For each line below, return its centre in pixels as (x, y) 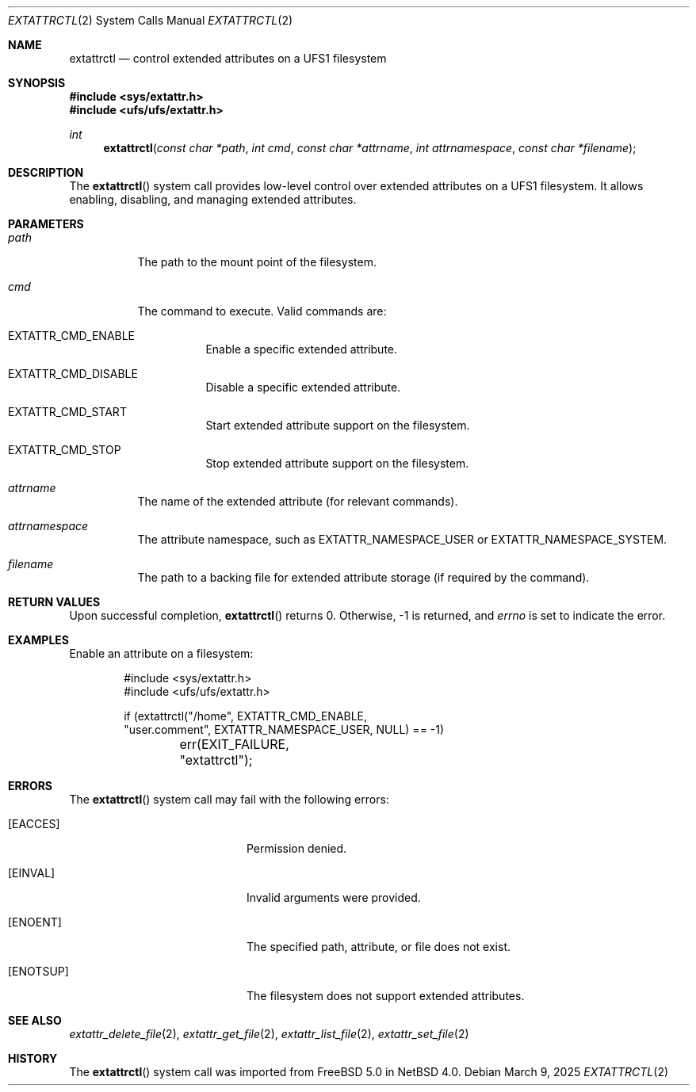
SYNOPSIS (37, 83)
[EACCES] (34, 824)
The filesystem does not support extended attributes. (386, 996)
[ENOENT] (35, 922)
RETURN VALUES (54, 602)
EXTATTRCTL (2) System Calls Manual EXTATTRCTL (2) (151, 20)
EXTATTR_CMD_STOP (65, 450)
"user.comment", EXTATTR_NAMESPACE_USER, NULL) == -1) (284, 729)
